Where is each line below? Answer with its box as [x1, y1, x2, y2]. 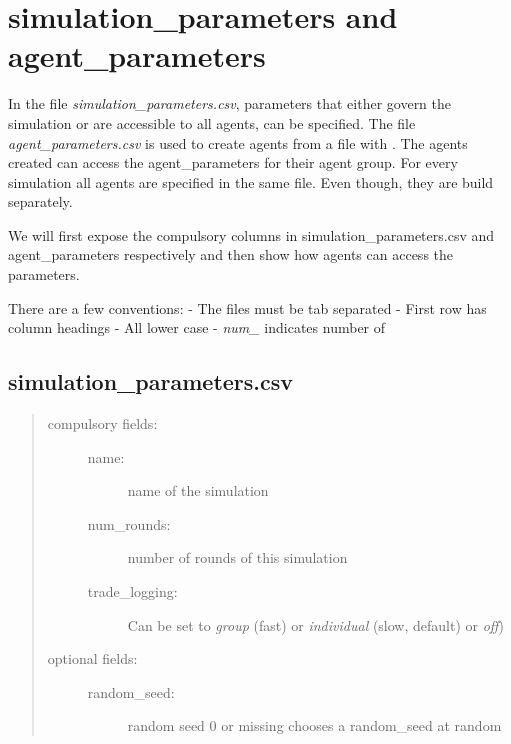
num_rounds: [87, 513, 171, 534]
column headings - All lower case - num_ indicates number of [8, 317, 386, 338]
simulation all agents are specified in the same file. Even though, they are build [8, 171, 494, 192]
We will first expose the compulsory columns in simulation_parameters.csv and [8, 224, 495, 245]
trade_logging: [87, 581, 178, 602]
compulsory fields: [47, 413, 158, 434]
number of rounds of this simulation [127, 547, 348, 568]
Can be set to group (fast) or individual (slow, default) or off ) [127, 614, 504, 635]
